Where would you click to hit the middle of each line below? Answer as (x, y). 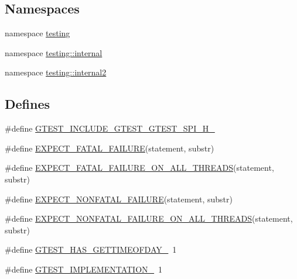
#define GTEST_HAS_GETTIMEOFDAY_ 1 (91, 249)
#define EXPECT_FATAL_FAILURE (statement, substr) (110, 148)
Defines (28, 104)
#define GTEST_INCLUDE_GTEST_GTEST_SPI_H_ (110, 128)
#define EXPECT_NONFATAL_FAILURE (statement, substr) (119, 199)
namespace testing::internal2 (56, 72)
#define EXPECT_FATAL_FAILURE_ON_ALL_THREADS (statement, (139, 168)
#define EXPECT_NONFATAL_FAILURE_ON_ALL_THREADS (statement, (149, 218)
